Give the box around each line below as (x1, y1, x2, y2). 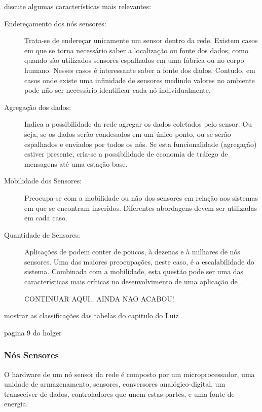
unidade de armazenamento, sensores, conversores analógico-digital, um (4, 379, 226, 389)
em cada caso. (24, 212, 67, 223)
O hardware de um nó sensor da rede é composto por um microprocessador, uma (4, 368, 255, 379)
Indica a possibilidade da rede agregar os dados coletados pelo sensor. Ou (24, 119, 252, 129)
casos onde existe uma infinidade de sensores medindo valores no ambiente (24, 74, 255, 85)
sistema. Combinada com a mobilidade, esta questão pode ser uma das (24, 266, 244, 277)
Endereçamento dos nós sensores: (4, 18, 106, 28)
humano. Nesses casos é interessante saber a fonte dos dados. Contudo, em (24, 64, 255, 75)
